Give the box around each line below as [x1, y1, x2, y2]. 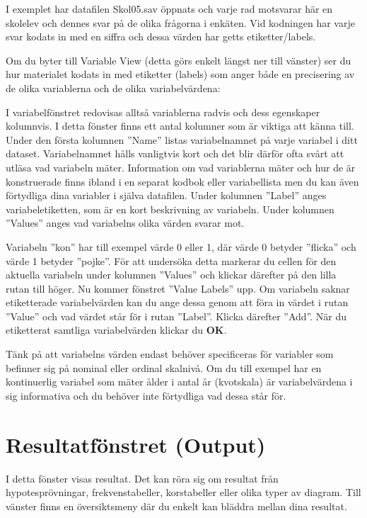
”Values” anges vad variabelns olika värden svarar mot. [6, 215, 245, 230]
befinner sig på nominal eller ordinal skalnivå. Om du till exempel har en [6, 360, 322, 375]
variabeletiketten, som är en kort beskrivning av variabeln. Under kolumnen [6, 201, 334, 216]
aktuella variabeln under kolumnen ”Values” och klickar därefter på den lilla [6, 267, 337, 282]
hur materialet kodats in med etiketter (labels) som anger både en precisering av [6, 67, 355, 81]
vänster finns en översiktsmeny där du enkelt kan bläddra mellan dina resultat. [6, 498, 347, 513]
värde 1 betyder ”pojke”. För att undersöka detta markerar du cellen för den [6, 253, 337, 268]
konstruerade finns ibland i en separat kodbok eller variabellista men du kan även [6, 174, 359, 188]
